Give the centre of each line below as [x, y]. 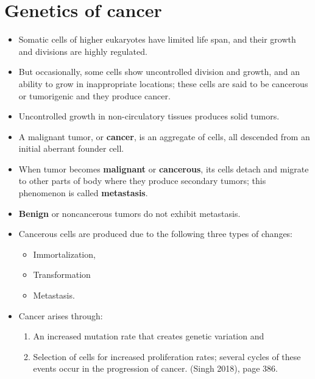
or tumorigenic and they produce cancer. [94, 95]
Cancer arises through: [61, 315]
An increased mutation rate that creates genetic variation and [149, 336]
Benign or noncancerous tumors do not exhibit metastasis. [129, 213]
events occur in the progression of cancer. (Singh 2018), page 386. [155, 368]
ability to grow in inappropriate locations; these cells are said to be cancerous [163, 83]
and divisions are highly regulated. [83, 51]
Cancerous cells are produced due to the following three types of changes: [156, 234]
